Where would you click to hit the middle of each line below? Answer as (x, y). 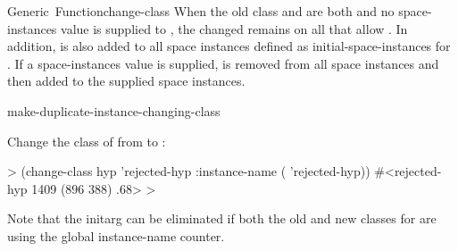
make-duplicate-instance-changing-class (114, 110)
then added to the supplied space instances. (126, 81)
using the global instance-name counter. (116, 235)
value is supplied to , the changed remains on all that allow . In (234, 28)
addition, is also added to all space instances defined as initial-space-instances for (229, 46)
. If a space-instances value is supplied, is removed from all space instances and (223, 63)
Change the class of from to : (87, 141)
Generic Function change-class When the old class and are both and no (201, 11)
